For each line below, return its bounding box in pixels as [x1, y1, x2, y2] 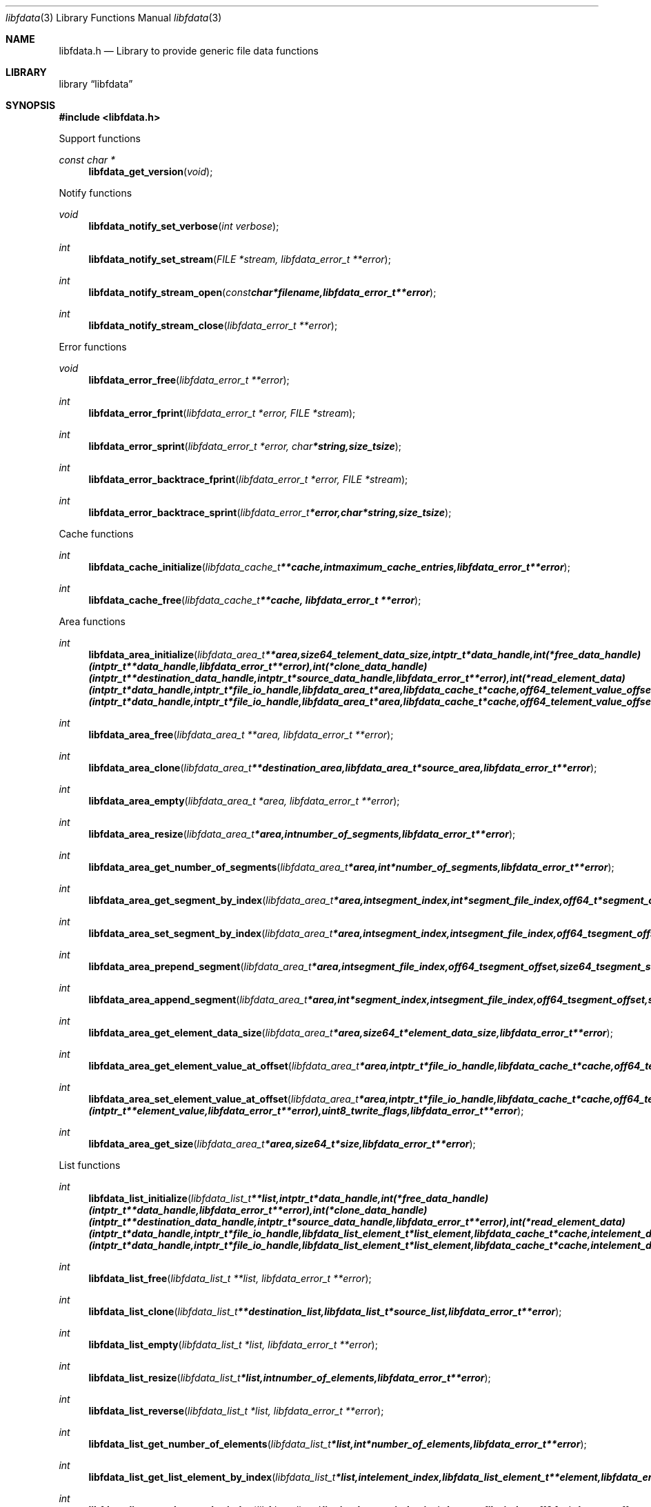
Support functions [59, 132, 141, 144]
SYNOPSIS [6, 99, 56, 111]
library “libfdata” [59, 78, 133, 90]
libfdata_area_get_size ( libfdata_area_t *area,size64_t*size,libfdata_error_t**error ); [88, 1138, 476, 1150]
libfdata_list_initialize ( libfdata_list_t [88, 1192, 252, 1204]
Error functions [59, 341, 127, 353]
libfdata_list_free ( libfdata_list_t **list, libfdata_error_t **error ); [88, 1272, 372, 1284]
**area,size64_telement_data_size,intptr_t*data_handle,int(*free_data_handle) [265, 649, 641, 660]
